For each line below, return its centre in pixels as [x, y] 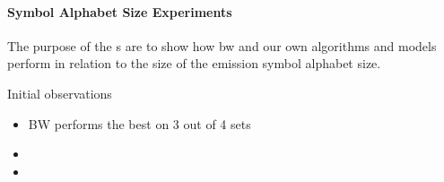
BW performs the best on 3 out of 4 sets [139, 123]
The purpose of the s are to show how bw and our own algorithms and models [222, 45]
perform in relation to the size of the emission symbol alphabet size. [194, 63]
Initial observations [60, 93]
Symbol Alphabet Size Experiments [120, 11]
